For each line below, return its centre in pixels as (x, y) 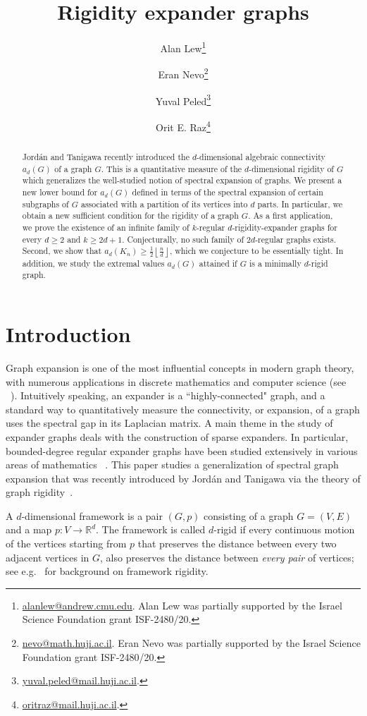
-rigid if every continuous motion (284, 529)
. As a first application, (291, 216)
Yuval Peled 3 (183, 99)
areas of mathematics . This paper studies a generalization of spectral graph (172, 465)
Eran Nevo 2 (183, 73)
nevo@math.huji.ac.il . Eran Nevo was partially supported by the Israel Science (191, 643)
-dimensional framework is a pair (92, 515)
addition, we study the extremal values (93, 263)
